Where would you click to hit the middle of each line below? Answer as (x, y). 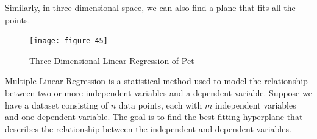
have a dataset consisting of (56, 105)
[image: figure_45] (69, 41)
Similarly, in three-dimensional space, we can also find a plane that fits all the (150, 7)
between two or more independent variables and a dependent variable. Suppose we (158, 93)
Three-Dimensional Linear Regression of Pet (112, 60)
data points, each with (160, 105)
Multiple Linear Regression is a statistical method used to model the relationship (156, 81)
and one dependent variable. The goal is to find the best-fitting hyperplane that (154, 117)
